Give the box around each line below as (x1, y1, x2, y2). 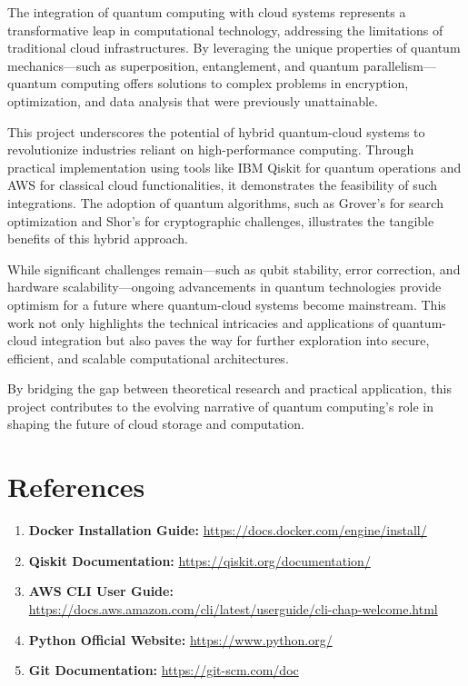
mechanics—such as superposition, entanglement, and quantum (7, 55, 359, 75)
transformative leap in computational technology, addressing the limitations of (7, 20, 443, 39)
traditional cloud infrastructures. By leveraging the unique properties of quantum (7, 38, 461, 57)
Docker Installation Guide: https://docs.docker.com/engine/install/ (28, 521, 427, 540)
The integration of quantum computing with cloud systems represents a (7, 3, 406, 21)
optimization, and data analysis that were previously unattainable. (7, 91, 378, 110)
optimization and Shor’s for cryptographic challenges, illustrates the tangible (7, 211, 434, 230)
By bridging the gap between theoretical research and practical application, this (7, 379, 453, 398)
